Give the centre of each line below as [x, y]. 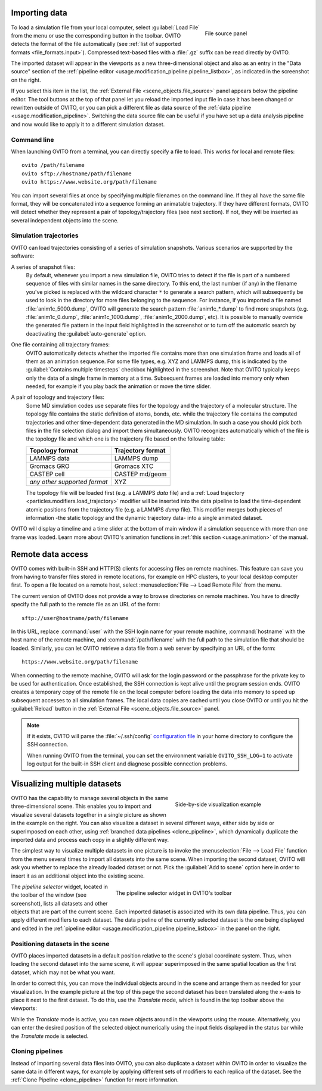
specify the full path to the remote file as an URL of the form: [86, 605]
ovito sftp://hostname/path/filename [77, 173]
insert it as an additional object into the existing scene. [78, 876]
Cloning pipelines [37, 1051]
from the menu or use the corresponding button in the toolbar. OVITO [96, 35]
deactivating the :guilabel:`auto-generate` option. [86, 333]
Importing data [39, 13]
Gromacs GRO [49, 466]
